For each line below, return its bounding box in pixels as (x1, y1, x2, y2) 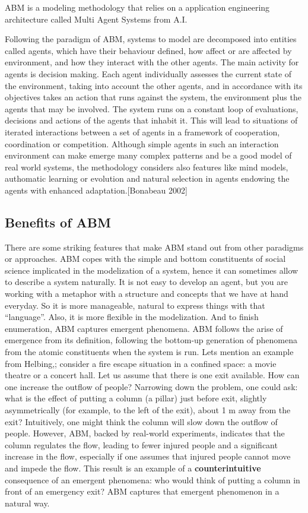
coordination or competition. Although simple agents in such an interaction (5, 137, 279, 150)
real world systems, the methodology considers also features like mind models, (5, 160, 288, 173)
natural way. (5, 496, 50, 509)
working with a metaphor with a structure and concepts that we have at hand (5, 287, 288, 300)
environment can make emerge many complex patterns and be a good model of (5, 149, 292, 161)
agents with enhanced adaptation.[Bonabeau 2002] (5, 183, 188, 196)
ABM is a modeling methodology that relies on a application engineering (5, 1, 270, 13)
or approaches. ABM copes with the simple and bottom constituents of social (5, 252, 286, 265)
